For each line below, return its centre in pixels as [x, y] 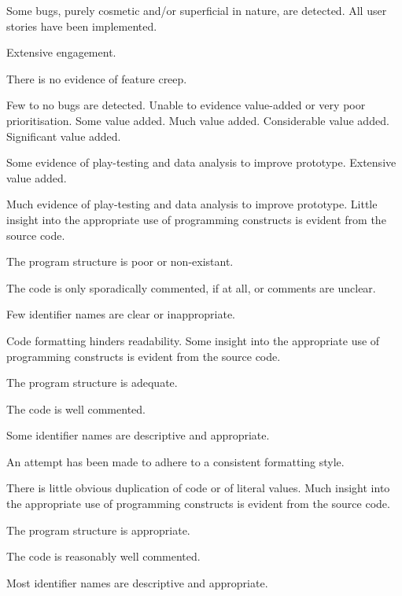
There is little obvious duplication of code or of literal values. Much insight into [198, 488]
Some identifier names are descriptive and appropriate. [138, 435]
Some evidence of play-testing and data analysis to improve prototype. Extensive [201, 162]
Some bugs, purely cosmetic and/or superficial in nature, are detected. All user [197, 10]
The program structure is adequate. [92, 383]
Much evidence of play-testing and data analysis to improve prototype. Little [192, 204]
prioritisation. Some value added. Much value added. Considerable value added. [198, 120]
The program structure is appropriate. [98, 530]
